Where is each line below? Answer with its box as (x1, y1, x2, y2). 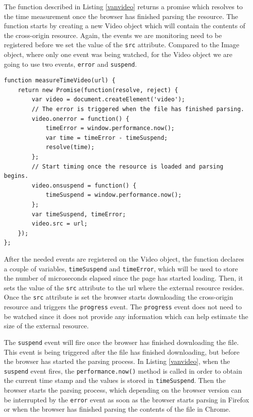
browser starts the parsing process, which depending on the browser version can (4, 385, 242, 395)
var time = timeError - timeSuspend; (45, 134, 168, 141)
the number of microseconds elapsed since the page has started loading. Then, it (4, 273, 243, 283)
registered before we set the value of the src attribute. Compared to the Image (4, 39, 239, 50)
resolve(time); (45, 144, 95, 151)
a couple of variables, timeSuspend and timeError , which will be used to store (4, 263, 238, 273)
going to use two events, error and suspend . (4, 58, 137, 69)
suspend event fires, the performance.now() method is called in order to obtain (4, 365, 242, 376)
